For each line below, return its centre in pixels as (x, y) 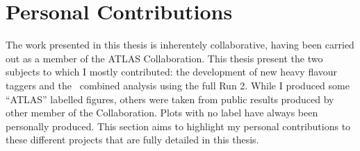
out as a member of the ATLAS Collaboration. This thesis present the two (164, 58)
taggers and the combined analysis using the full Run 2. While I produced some (178, 85)
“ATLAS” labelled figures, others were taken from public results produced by (170, 99)
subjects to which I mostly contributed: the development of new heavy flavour (172, 72)
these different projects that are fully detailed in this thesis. (132, 140)
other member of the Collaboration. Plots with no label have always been (162, 113)
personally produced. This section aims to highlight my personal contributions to (178, 126)
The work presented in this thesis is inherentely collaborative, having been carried (180, 45)
